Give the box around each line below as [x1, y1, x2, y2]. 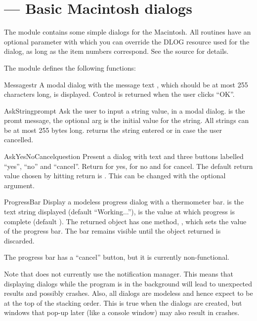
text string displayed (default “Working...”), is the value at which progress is [4, 206, 235, 217]
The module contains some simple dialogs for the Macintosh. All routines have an [4, 27, 251, 37]
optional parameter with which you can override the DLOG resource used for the [4, 36, 250, 46]
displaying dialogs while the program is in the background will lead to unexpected [4, 278, 253, 288]
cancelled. [4, 134, 34, 145]
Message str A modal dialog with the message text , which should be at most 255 [4, 79, 248, 89]
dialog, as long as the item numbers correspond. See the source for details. [4, 46, 229, 56]
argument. [4, 180, 35, 190]
